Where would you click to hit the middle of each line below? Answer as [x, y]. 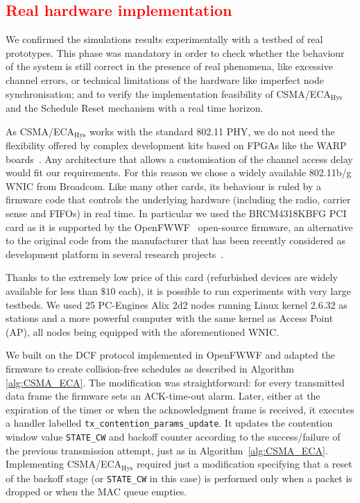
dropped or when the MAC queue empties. [96, 492]
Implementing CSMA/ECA [64, 464]
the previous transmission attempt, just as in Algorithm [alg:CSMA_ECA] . [167, 450]
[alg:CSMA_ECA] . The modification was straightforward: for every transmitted [175, 382]
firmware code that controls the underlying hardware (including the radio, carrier [178, 199]
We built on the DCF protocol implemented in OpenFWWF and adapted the [170, 355]
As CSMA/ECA [40, 131]
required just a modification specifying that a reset [244, 464]
